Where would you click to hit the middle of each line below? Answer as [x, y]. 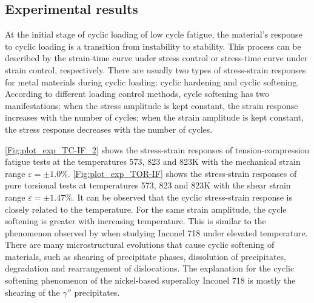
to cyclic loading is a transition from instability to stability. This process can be [153, 46]
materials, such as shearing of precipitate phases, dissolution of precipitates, [146, 256]
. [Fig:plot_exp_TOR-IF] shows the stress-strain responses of [182, 173]
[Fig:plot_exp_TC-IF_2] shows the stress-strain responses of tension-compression [157, 149]
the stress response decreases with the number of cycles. [109, 129]
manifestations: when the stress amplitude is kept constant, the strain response [152, 105]
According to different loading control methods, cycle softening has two [137, 94]
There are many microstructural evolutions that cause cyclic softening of [140, 245]
